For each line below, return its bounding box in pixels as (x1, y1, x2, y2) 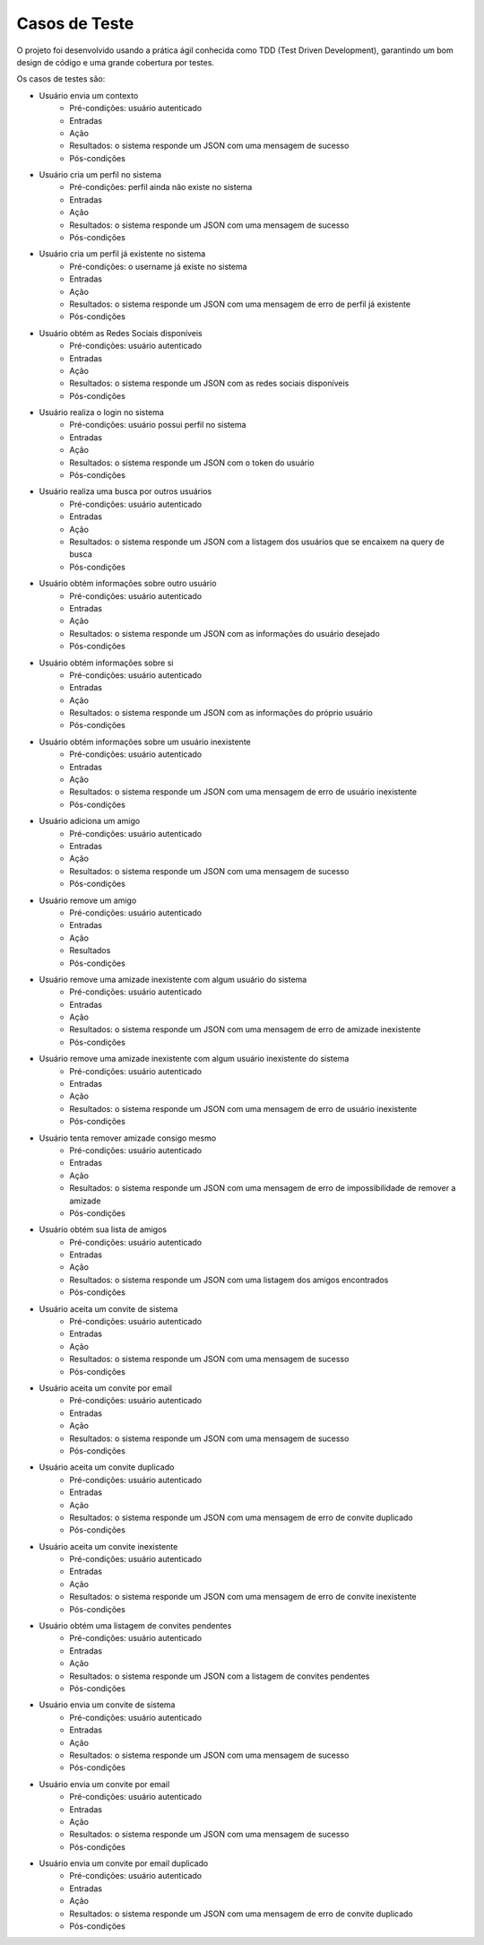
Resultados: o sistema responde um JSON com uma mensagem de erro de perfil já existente (69, 299, 411, 309)
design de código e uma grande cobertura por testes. (16, 56, 215, 67)
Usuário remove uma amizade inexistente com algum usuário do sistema (39, 974, 307, 985)
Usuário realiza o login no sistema (39, 407, 165, 418)
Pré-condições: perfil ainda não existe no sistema (69, 182, 253, 193)
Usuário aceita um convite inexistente (39, 1541, 178, 1551)
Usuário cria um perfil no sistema (39, 169, 161, 180)
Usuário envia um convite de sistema (39, 1699, 176, 1710)
